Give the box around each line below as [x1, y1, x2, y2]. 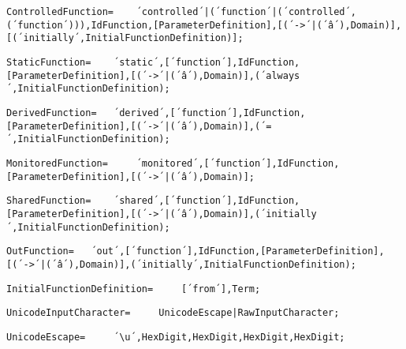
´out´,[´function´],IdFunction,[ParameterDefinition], [91, 246, 385, 257]
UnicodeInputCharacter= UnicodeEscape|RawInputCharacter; [6, 307, 340, 319]
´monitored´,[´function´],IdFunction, [136, 157, 340, 169]
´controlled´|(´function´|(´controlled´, [136, 6, 356, 17]
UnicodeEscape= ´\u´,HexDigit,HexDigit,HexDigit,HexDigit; [6, 331, 345, 343]
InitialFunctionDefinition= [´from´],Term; [6, 283, 261, 295]
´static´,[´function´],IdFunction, [114, 56, 300, 68]
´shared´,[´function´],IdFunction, [114, 195, 300, 207]
